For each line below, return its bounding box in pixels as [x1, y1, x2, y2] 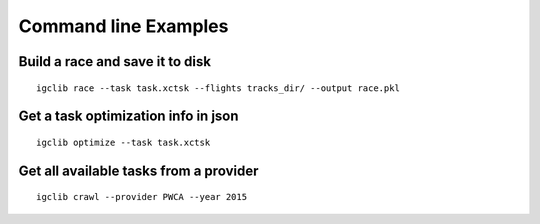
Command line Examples [18, 15, 229, 37]
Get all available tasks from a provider [18, 162, 259, 179]
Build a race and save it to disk [18, 53, 212, 70]
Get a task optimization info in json [18, 108, 239, 125]
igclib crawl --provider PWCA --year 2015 [36, 191, 248, 203]
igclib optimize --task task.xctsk [36, 136, 211, 148]
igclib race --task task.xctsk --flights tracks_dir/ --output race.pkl [36, 82, 400, 94]
